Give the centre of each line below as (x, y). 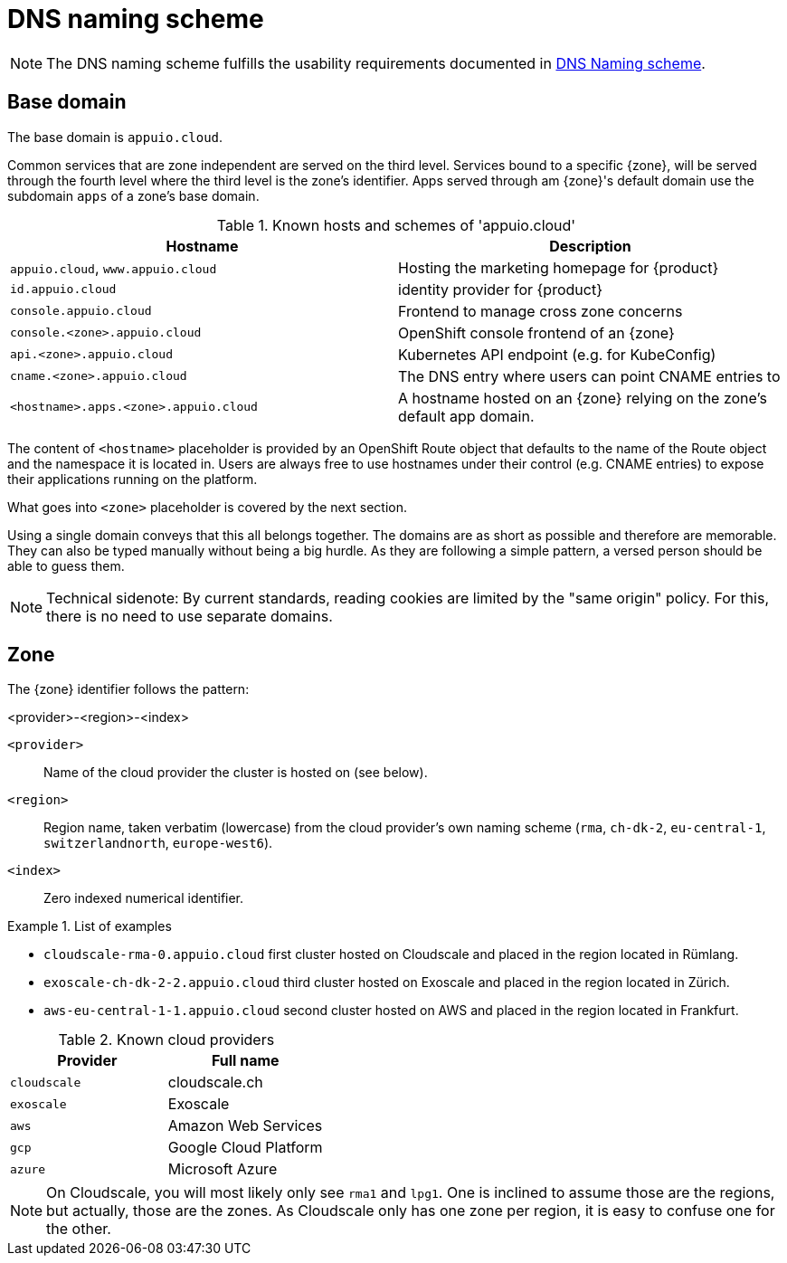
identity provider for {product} (500, 289)
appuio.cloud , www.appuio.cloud (114, 267)
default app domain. (466, 416)
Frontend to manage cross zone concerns (540, 311)
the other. (79, 1229)
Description (590, 246)
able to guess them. (66, 565)
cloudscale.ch (215, 1083)
